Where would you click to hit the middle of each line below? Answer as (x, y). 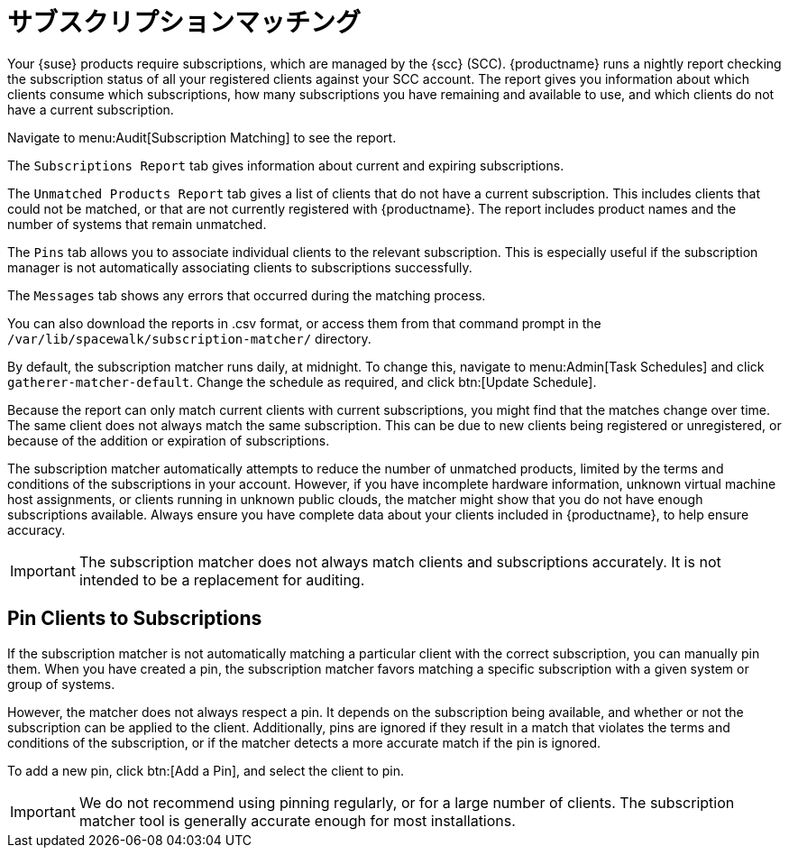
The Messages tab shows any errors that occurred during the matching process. (247, 295)
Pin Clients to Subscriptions (135, 619)
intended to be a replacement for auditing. (222, 579)
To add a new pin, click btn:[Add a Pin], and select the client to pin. (206, 770)
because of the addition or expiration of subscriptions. (169, 440)
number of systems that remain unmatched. (137, 224)
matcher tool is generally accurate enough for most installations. (297, 820)
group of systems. (61, 684)
